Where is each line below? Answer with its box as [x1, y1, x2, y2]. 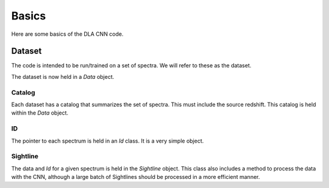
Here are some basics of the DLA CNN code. [11, 30, 124, 38]
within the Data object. [11, 109, 69, 116]
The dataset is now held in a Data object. [11, 73, 115, 80]
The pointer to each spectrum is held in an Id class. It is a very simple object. [11, 137, 204, 144]
